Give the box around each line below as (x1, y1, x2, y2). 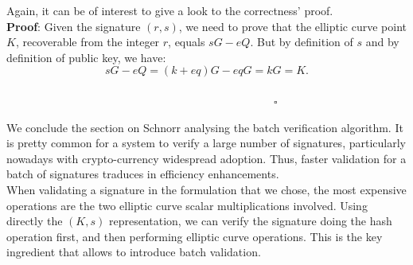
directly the (6, 212, 63, 229)
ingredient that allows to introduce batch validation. (6, 244, 261, 260)
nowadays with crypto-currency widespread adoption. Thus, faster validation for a (6, 150, 407, 166)
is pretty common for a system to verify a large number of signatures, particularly (6, 134, 406, 151)
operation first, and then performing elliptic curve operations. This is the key (6, 228, 383, 244)
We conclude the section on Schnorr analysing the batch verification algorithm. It (6, 119, 403, 135)
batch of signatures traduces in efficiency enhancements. (6, 166, 279, 182)
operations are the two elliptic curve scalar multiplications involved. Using (6, 197, 368, 213)
